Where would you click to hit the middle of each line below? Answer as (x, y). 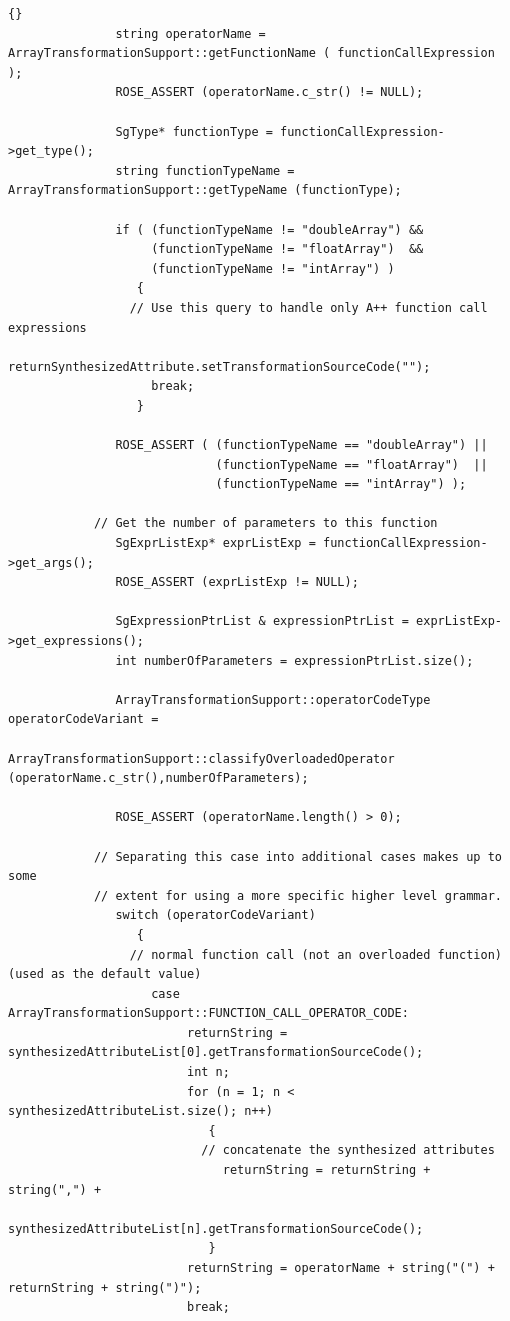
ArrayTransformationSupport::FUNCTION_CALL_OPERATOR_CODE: (208, 1013)
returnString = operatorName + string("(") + (340, 1268)
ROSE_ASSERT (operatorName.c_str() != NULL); (269, 92)
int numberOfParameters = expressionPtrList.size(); (294, 660)
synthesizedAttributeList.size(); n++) (140, 1111)
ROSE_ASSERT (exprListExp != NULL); (237, 582)
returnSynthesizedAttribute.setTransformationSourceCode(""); (219, 366)
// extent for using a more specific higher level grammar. (297, 895)
